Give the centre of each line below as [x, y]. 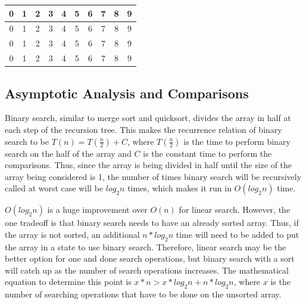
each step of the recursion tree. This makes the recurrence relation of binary [143, 129]
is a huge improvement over [97, 210]
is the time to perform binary [237, 141]
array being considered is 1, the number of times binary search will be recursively [153, 176]
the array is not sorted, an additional [72, 234]
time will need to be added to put [238, 234]
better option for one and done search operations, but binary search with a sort [150, 258]
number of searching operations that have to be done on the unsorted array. [143, 294]
